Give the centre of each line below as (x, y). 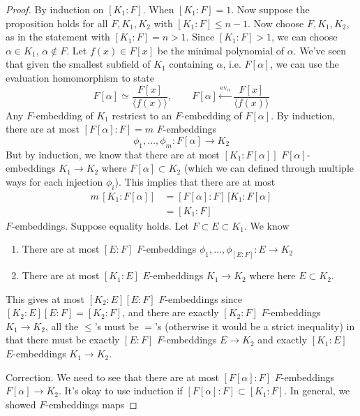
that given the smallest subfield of (78, 64)
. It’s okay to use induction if (120, 391)
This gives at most (45, 298)
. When (158, 9)
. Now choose (276, 23)
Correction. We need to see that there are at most (112, 377)
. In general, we (317, 391)
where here (272, 275)
